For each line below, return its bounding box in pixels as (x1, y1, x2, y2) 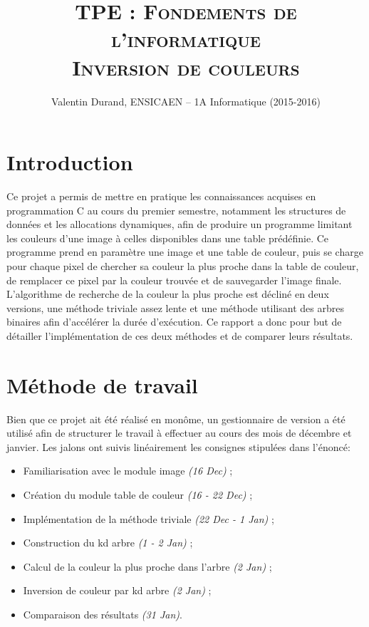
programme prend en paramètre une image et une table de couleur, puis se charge (6, 244, 363, 259)
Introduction (6, 147, 133, 177)
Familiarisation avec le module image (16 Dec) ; (23, 463, 233, 478)
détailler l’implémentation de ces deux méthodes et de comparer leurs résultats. (6, 328, 353, 343)
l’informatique (111, 24, 261, 53)
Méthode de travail (6, 370, 198, 399)
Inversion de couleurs (72, 52, 300, 81)
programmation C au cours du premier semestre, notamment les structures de (6, 202, 346, 217)
